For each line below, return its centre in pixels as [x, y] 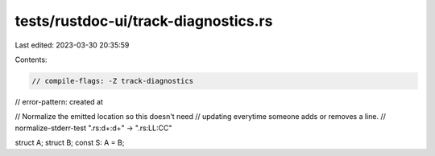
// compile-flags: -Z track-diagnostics [112, 81]
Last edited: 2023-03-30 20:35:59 [72, 45]
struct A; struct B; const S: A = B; [70, 143]
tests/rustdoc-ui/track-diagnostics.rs [144, 21]
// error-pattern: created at [59, 101]
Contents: [31, 60]
